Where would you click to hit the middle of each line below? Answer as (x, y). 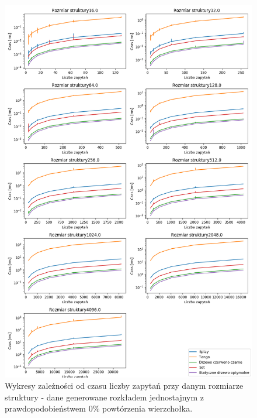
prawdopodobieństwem (45, 408)
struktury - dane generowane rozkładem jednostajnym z (105, 397)
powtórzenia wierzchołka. (147, 408)
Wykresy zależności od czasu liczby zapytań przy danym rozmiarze (124, 386)
